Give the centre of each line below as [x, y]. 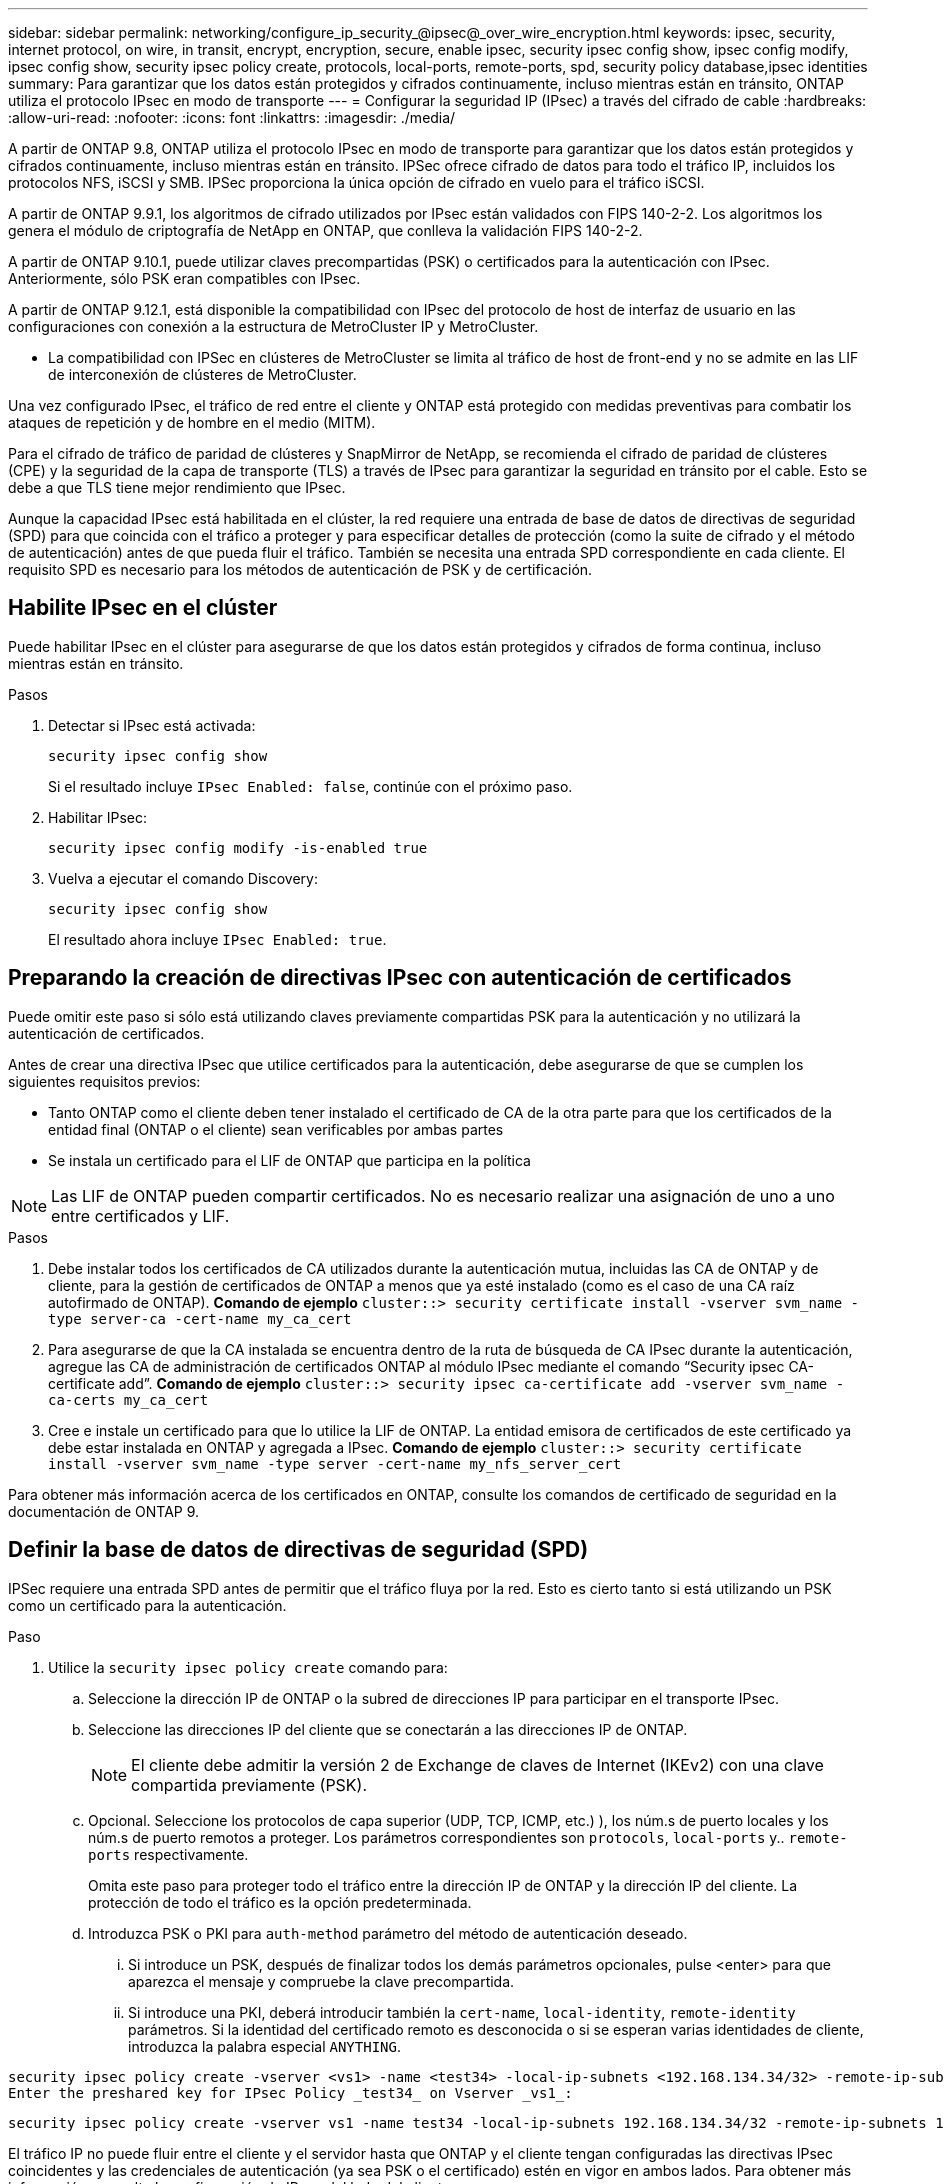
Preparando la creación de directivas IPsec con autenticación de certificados [400, 978]
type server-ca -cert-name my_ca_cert [200, 1318]
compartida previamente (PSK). [249, 1784]
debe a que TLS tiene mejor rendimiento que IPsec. [177, 487]
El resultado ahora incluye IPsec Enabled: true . [217, 939]
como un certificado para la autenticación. [147, 1605]
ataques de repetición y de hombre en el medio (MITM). [192, 422]
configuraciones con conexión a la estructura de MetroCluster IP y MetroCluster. [273, 326]
